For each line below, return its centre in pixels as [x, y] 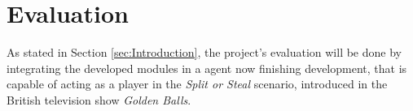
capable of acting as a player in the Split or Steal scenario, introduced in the [197, 84]
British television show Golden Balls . [99, 99]
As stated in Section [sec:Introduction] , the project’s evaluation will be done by [204, 52]
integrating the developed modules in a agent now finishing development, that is [207, 68]
